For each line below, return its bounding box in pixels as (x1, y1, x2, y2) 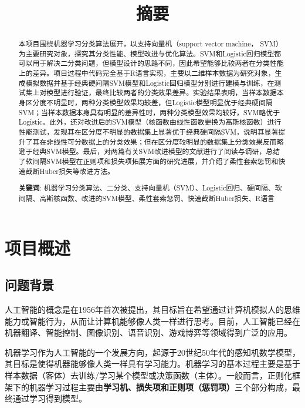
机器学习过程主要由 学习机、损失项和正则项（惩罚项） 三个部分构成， (29, 380, 292, 393)
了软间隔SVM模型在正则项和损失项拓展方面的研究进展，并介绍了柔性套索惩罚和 (18, 156, 279, 166)
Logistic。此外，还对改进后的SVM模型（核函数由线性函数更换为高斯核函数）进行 (18, 117, 282, 127)
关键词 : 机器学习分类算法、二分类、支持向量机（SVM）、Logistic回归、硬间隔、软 (18, 183, 282, 193)
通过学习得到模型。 (12, 392, 87, 404)
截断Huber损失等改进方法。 (25, 166, 115, 176)
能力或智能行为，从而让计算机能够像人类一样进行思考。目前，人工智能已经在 (5, 315, 300, 327)
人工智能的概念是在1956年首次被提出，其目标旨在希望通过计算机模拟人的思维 (5, 303, 300, 315)
